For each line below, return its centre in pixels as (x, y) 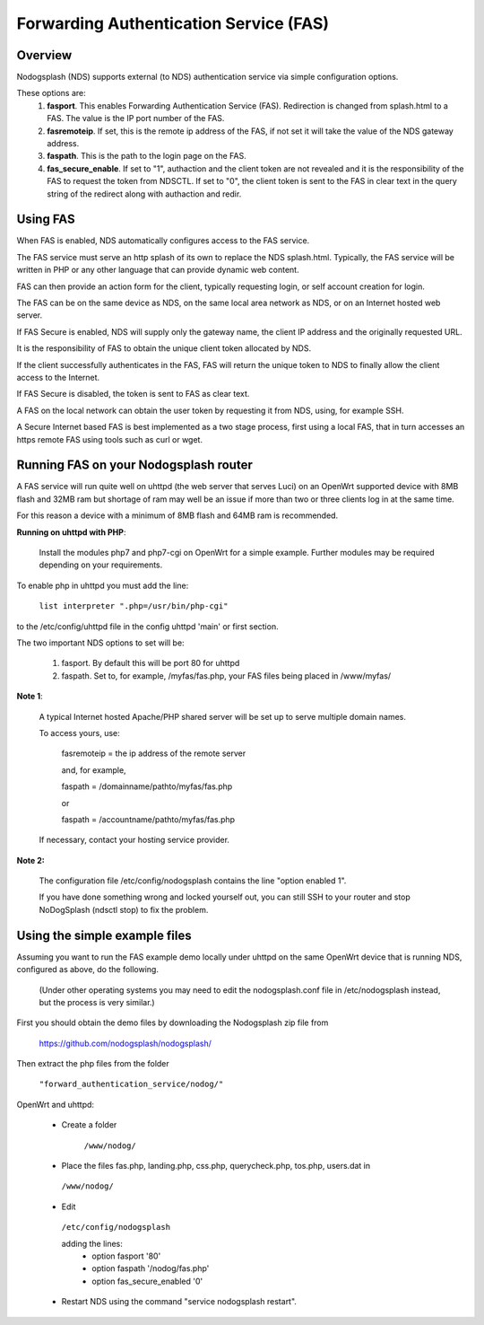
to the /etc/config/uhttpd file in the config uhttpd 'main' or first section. (147, 626)
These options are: (51, 93)
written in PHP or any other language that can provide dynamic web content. (158, 270)
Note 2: (30, 860)
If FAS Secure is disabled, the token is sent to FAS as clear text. (133, 394)
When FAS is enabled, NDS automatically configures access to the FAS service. (163, 241)
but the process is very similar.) (97, 1002)
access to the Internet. (58, 377)
